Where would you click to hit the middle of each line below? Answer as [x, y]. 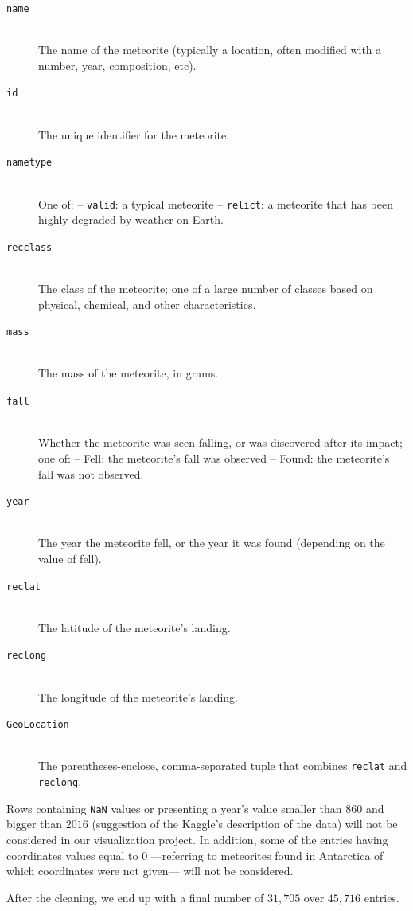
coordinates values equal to [72, 855]
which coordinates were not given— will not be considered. [150, 871]
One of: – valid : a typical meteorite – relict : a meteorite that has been [216, 203]
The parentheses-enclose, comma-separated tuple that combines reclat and [223, 766]
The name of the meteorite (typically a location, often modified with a [210, 50]
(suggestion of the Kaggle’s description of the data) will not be [245, 824]
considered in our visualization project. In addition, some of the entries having [197, 840]
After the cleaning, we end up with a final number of [135, 897]
